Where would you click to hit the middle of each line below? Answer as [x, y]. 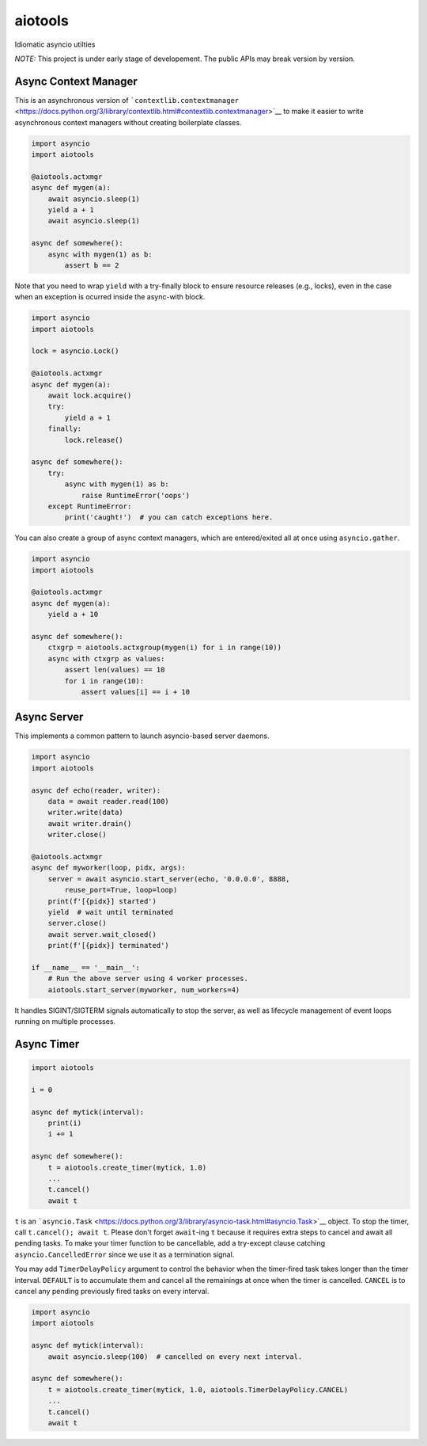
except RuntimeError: [90, 506]
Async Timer [47, 1044]
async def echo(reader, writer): [96, 790]
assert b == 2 [92, 265]
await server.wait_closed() [102, 934]
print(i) [65, 1123]
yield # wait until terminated [111, 912]
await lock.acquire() [90, 396]
